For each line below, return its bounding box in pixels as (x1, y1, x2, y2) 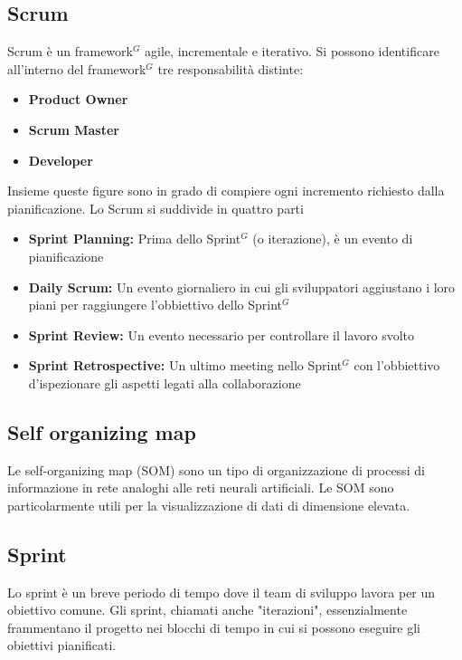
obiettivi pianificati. (7, 636, 117, 655)
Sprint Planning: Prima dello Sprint (28, 229, 241, 248)
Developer (28, 150, 93, 169)
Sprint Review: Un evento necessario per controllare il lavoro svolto (28, 325, 415, 344)
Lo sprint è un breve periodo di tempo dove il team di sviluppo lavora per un (7, 582, 436, 601)
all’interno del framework (7, 59, 146, 78)
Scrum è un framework (7, 42, 133, 61)
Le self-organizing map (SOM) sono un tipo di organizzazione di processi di (7, 460, 425, 479)
